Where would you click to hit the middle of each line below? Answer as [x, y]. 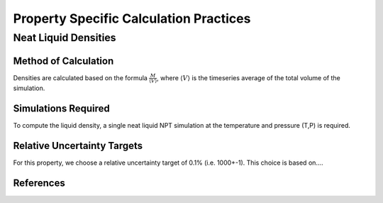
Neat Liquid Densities [65, 38]
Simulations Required [61, 109]
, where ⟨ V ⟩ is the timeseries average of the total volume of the [248, 77]
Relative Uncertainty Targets [78, 146]
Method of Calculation [63, 61]
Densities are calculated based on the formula [81, 77]
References [39, 183]
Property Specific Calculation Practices [132, 18]
